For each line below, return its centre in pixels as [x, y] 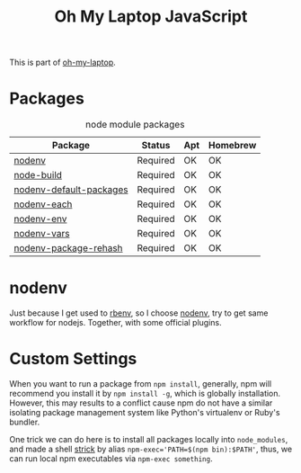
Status [156, 146]
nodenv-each [43, 204]
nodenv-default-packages [71, 190]
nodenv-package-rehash [68, 248]
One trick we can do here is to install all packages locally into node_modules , [149, 439]
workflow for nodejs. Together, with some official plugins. [115, 323]
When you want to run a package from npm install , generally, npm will [141, 384]
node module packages [135, 125]
